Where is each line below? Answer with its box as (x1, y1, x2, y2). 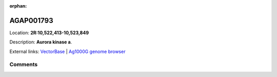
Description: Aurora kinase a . (9, 39, 72, 45)
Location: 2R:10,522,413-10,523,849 (9, 30, 89, 36)
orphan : (9, 3, 27, 9)
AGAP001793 (9, 16, 53, 25)
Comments (9, 61, 38, 68)
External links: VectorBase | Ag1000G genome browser (9, 48, 126, 55)
